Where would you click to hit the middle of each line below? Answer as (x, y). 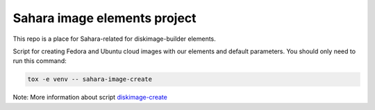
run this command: (40, 61)
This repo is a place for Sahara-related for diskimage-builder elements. (115, 39)
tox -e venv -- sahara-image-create (90, 79)
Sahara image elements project (105, 18)
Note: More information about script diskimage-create (90, 98)
